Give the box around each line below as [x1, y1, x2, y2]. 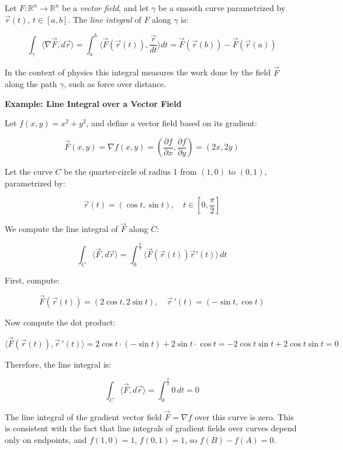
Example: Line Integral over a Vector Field [5, 97, 182, 109]
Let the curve [5, 165, 53, 178]
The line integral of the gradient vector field [5, 410, 162, 423]
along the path [5, 78, 57, 90]
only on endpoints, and [5, 434, 87, 446]
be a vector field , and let [61, 2, 149, 13]
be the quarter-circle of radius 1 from [64, 165, 197, 178]
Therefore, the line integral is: [5, 358, 112, 370]
